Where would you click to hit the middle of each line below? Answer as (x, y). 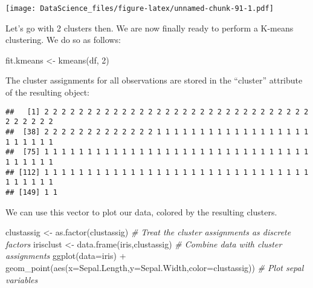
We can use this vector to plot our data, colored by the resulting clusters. (141, 211)
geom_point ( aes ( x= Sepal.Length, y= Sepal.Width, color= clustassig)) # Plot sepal (155, 267)
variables (22, 279)
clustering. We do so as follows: (63, 40)
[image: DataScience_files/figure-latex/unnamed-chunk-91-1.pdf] (140, 8)
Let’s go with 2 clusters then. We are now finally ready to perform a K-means (150, 28)
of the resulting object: (47, 92)
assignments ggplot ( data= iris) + (66, 256)
